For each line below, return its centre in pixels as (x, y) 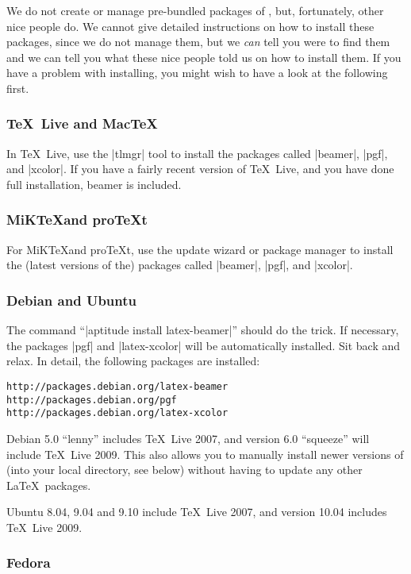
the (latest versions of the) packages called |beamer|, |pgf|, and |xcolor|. (180, 265)
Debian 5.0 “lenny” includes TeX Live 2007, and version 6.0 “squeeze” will (188, 438)
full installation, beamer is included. (94, 184)
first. (18, 88)
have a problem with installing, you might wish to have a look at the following (197, 73)
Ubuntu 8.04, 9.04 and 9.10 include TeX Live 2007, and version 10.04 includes (197, 512)
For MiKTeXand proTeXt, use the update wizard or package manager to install (200, 249)
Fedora (29, 562)
